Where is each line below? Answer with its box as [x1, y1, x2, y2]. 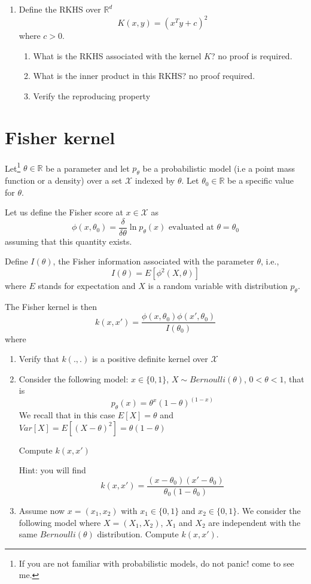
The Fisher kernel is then [5, 300, 97, 312]
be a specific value [227, 174, 294, 187]
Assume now [19, 504, 65, 516]
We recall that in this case [19, 409, 115, 421]
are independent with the [208, 516, 301, 528]
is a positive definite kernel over [92, 352, 208, 365]
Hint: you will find [19, 464, 86, 476]
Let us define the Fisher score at [5, 206, 123, 218]
